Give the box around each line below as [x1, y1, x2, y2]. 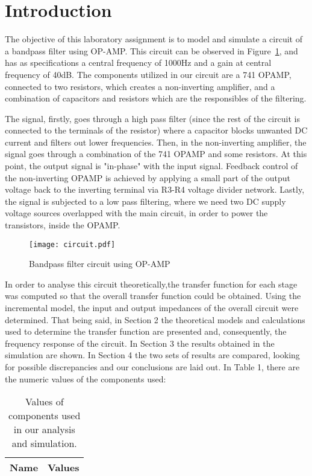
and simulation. [11, 436, 77, 451]
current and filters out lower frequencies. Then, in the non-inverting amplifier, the [5, 135, 307, 148]
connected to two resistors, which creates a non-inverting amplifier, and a [5, 80, 275, 92]
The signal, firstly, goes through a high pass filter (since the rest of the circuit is [5, 112, 301, 124]
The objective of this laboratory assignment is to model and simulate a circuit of [5, 33, 302, 45]
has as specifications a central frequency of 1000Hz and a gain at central [5, 56, 272, 69]
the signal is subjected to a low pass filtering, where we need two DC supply [5, 195, 286, 207]
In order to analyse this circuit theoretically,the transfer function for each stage [5, 277, 298, 290]
